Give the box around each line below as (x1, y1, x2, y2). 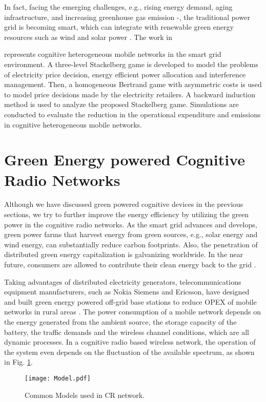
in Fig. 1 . (4, 356, 33, 367)
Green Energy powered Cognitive (4, 149, 245, 170)
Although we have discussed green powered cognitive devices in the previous (4, 199, 243, 209)
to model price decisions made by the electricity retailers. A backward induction (4, 89, 256, 99)
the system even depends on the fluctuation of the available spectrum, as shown (4, 346, 255, 357)
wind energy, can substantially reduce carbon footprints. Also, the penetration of (4, 239, 258, 249)
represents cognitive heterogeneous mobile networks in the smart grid (4, 49, 221, 59)
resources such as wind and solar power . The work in (4, 31, 172, 42)
